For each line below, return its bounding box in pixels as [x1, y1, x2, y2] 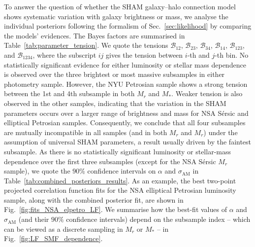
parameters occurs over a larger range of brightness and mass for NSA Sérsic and [4, 107, 249, 118]
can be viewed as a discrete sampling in [4, 223, 123, 234]
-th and [187, 49, 210, 60]
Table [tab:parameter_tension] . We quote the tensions [4, 40, 168, 50]
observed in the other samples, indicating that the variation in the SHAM [4, 98, 226, 108]
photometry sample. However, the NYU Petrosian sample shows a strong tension [4, 78, 248, 89]
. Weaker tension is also [171, 88, 243, 99]
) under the [203, 127, 238, 137]
